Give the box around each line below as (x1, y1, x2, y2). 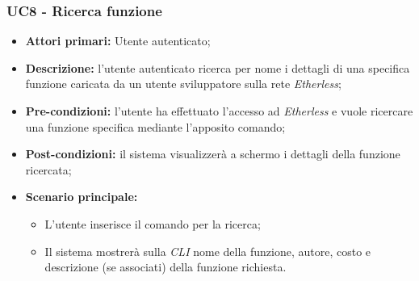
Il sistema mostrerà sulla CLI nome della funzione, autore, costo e (44, 242, 371, 259)
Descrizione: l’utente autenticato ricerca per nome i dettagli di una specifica (25, 59, 410, 76)
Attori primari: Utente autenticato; (25, 32, 211, 49)
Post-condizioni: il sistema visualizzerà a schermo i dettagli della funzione (25, 145, 400, 162)
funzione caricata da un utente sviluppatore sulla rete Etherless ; (25, 75, 341, 92)
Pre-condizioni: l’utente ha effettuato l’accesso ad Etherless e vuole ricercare (25, 103, 413, 119)
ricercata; (25, 161, 72, 178)
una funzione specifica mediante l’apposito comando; (25, 118, 286, 135)
